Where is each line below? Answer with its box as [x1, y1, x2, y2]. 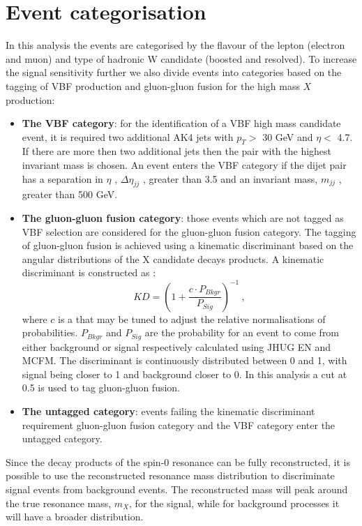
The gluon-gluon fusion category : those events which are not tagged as [22, 211, 344, 225]
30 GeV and [262, 129, 313, 144]
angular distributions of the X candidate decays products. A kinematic [22, 251, 324, 266]
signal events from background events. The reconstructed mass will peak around [6, 481, 348, 496]
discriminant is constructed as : [22, 265, 156, 280]
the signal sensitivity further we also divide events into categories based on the [6, 65, 342, 80]
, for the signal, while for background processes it [129, 495, 340, 510]
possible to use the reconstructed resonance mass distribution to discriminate [6, 468, 335, 483]
